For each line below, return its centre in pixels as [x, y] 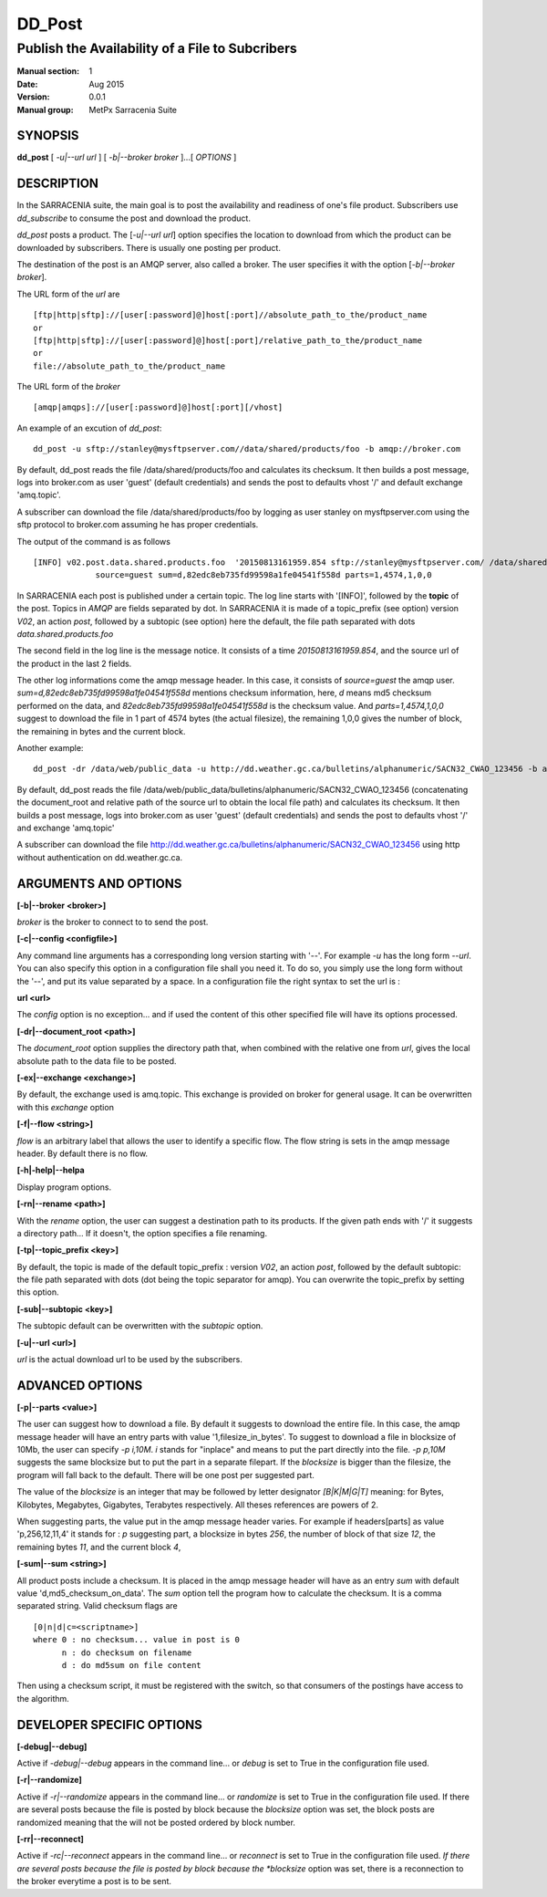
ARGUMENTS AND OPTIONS [99, 884]
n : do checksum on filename [127, 1652]
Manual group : [45, 109]
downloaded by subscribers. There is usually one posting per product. [149, 247]
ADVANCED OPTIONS [80, 1386]
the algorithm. [43, 1698]
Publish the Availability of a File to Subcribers [157, 48]
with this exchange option [65, 1107]
